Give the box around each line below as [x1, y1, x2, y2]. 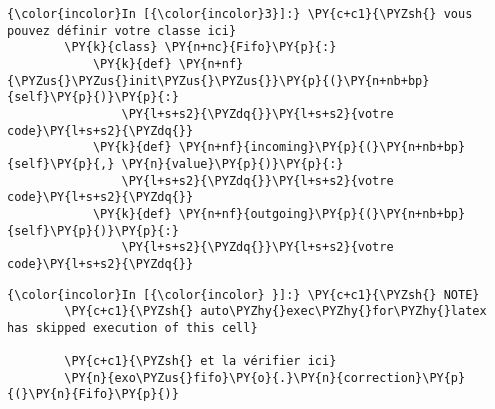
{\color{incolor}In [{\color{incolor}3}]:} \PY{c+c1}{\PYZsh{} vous [7, 7, 473, 21]
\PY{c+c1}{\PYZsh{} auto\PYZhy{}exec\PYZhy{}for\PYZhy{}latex [64, 304, 487, 319]
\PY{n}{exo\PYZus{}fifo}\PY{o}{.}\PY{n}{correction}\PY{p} [64, 370, 466, 385]
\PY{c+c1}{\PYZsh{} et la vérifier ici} [64, 354, 337, 369]
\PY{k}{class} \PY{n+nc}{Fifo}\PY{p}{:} [64, 40, 337, 55]
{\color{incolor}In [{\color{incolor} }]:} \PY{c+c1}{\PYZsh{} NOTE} [7, 287, 480, 302]
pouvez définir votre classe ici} [7, 23, 237, 38]
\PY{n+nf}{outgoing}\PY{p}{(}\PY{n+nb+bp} [178, 206, 466, 221]
